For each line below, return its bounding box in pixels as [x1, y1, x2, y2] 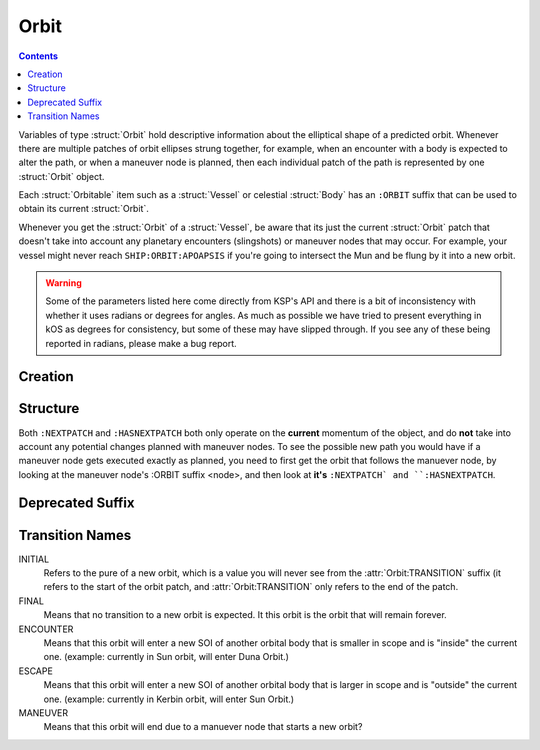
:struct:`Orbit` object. [18, 170, 105, 182]
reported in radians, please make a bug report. [45, 337, 237, 349]
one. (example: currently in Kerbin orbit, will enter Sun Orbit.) [43, 693, 295, 705]
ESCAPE [18, 665, 54, 677]
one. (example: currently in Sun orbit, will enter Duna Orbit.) [43, 651, 290, 663]
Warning [45, 277, 82, 289]
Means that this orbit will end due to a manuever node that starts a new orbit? [43, 721, 363, 733]
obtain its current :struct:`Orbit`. [18, 203, 149, 215]
